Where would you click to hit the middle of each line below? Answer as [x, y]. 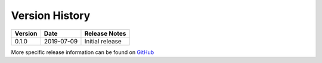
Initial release [103, 41]
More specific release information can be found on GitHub [83, 52]
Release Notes [105, 33]
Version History [51, 15]
